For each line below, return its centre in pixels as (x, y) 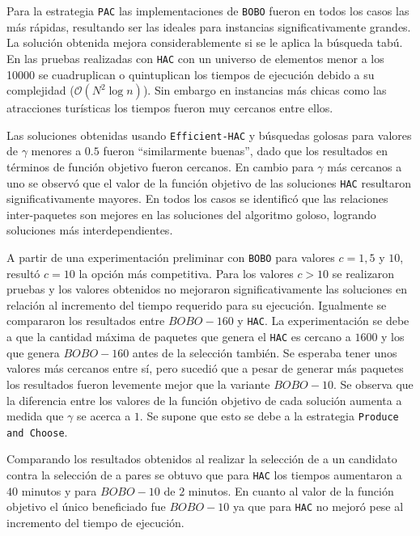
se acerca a (104, 416)
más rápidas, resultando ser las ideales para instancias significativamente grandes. (209, 26)
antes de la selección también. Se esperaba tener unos (265, 352)
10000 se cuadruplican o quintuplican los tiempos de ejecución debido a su (191, 74)
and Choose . (37, 431)
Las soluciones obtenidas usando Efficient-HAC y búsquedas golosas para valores (209, 135)
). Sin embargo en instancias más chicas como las (265, 90)
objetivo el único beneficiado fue (86, 506)
